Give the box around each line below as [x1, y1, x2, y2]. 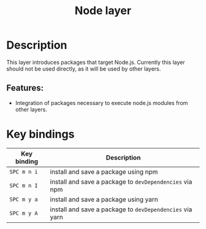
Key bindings [6, 127, 75, 141]
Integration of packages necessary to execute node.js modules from [15, 99, 188, 106]
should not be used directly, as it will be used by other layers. [6, 65, 161, 72]
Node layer [74, 4, 132, 18]
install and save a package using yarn [50, 195, 158, 203]
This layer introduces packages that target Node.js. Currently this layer [6, 58, 185, 66]
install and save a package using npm [50, 167, 158, 176]
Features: [6, 83, 44, 93]
